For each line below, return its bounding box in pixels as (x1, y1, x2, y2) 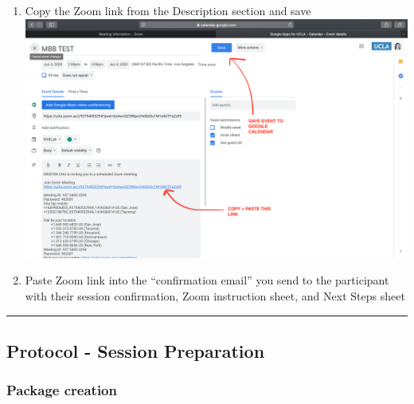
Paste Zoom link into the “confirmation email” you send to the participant (25, 272, 389, 288)
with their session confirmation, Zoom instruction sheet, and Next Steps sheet (25, 287, 405, 304)
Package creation (6, 380, 117, 400)
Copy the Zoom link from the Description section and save (25, 2, 311, 18)
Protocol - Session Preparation (6, 338, 265, 363)
